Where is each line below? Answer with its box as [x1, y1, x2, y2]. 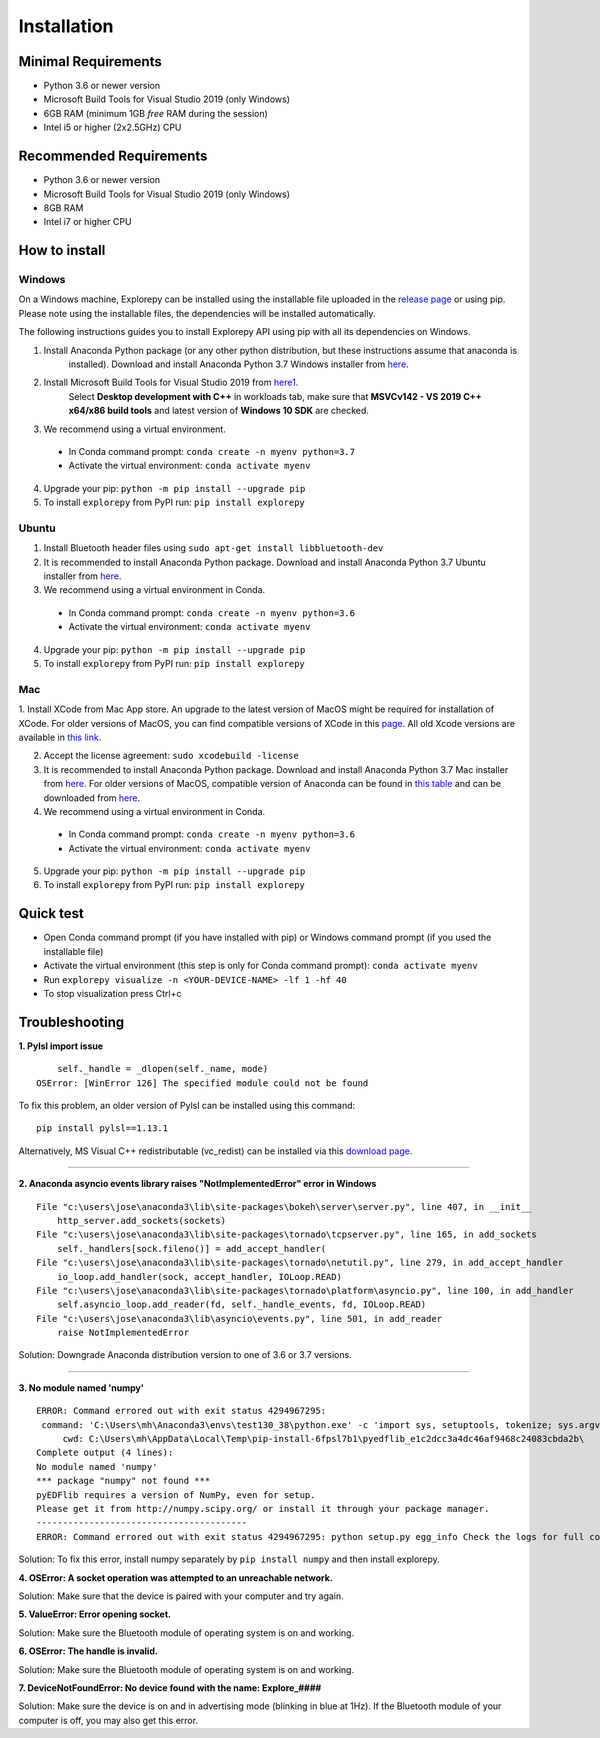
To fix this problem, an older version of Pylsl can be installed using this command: [18, 1100, 356, 1112]
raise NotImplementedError [56, 1327, 190, 1339]
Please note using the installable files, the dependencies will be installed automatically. [18, 307, 376, 319]
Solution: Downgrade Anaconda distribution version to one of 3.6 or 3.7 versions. [18, 1349, 352, 1361]
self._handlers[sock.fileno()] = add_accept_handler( [56, 1243, 327, 1254]
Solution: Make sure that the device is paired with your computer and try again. [18, 1590, 344, 1602]
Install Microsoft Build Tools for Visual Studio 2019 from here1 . [43, 376, 299, 389]
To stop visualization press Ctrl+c [43, 987, 182, 999]
